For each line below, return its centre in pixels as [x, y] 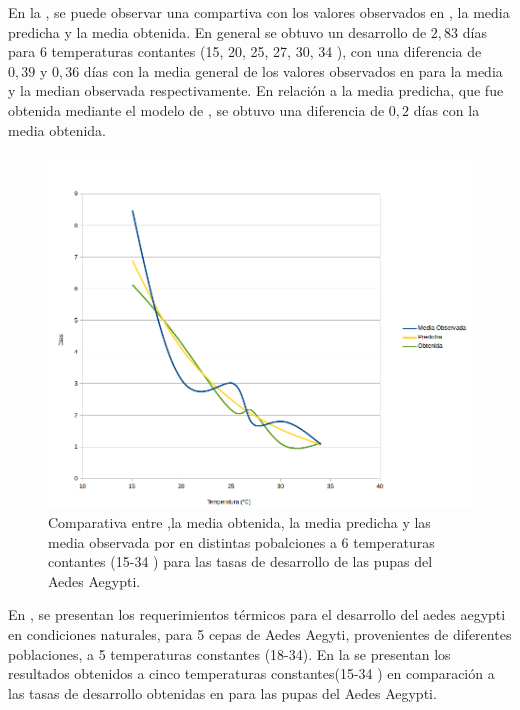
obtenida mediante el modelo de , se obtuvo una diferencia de [196, 109]
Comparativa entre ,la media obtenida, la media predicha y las [239, 522]
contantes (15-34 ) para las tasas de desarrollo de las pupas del [240, 561]
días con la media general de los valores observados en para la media [293, 70]
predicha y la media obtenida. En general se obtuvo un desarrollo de [217, 31]
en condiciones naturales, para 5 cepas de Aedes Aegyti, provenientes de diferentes [260, 634]
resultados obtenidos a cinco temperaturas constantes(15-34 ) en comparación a [251, 673]
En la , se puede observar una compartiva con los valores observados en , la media [259, 12]
